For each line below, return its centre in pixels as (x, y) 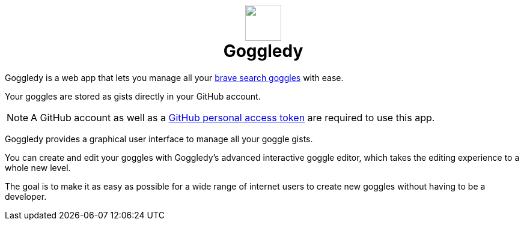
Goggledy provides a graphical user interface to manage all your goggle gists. (159, 139)
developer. (26, 196)
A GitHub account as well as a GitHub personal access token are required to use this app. (233, 117)
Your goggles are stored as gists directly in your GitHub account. (133, 96)
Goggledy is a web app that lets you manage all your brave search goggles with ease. (174, 77)
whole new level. (38, 167)
